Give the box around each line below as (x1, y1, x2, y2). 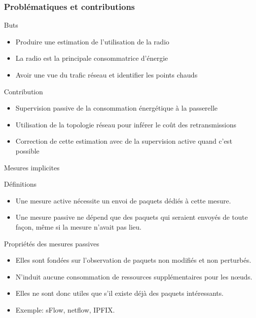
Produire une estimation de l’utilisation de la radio (15, 36, 170, 46)
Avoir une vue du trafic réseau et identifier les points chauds (15, 70, 198, 79)
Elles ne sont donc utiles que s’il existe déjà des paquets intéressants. (15, 288, 224, 298)
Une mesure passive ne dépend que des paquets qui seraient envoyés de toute (15, 212, 248, 222)
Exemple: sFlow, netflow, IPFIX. (15, 304, 115, 315)
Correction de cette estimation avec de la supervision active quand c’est (15, 136, 232, 146)
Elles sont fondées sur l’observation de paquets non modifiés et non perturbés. (15, 255, 252, 265)
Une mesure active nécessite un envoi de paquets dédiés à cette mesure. (15, 195, 231, 205)
